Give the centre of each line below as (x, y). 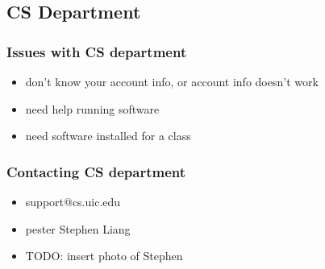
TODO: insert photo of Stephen (104, 256)
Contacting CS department (96, 171)
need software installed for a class (108, 136)
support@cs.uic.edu (73, 201)
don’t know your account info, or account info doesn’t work (172, 81)
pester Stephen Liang (78, 228)
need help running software (92, 108)
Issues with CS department (97, 51)
